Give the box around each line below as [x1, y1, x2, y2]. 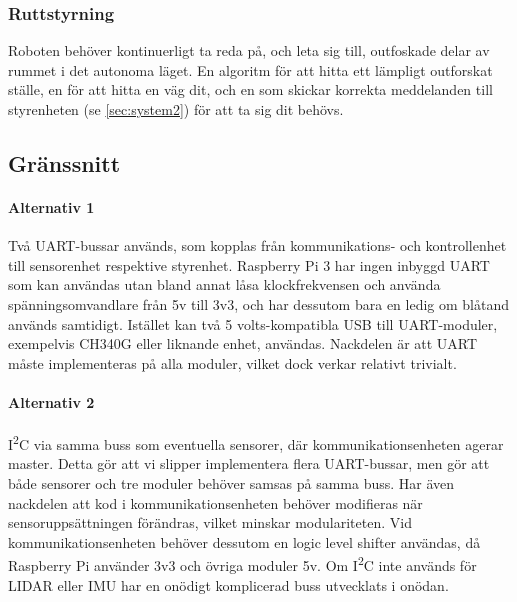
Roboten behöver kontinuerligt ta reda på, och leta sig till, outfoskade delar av [8, 40, 490, 61]
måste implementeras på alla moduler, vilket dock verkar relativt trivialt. [8, 352, 457, 373]
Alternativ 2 [8, 391, 95, 412]
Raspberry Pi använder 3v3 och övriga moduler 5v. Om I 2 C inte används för [8, 552, 477, 575]
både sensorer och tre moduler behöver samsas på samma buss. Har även [8, 472, 455, 493]
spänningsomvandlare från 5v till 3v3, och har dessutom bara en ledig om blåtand [8, 293, 510, 314]
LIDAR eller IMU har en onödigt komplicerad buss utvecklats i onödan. [8, 574, 449, 595]
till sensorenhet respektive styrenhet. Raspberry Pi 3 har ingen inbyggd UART [8, 254, 490, 275]
